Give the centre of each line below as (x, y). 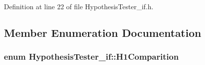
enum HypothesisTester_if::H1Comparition (91, 57)
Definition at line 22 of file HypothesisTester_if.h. (79, 6)
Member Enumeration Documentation (103, 32)
